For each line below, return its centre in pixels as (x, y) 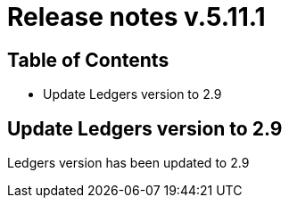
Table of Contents (88, 60)
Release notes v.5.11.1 (136, 17)
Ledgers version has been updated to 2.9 (128, 163)
